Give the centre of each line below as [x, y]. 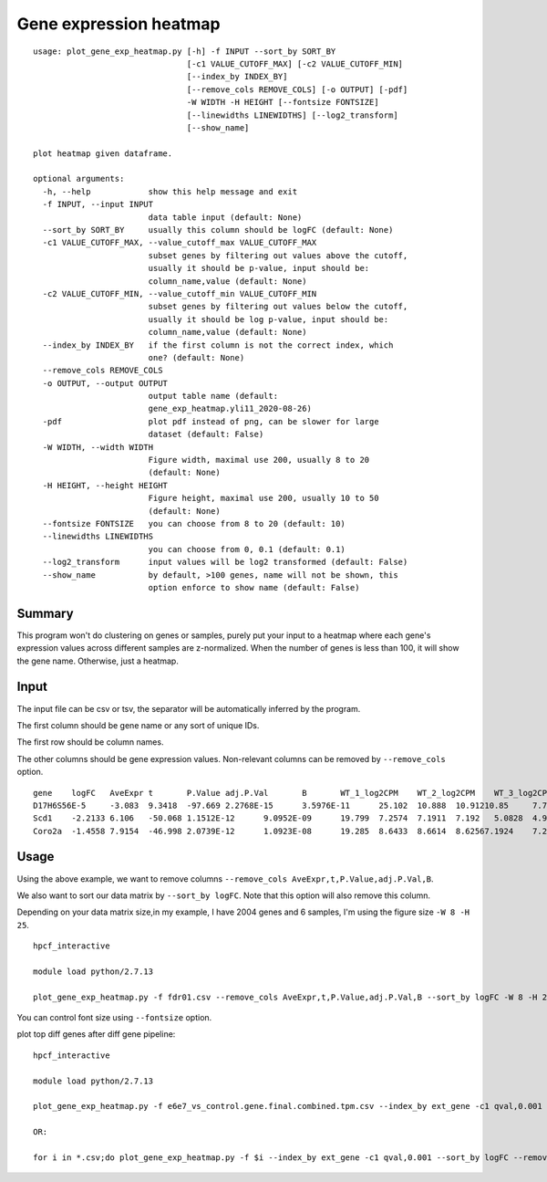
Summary [45, 613]
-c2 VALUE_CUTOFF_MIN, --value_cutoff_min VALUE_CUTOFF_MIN [180, 293]
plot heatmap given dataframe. [103, 153]
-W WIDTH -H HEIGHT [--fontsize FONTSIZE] [283, 102]
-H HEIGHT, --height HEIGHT [105, 485]
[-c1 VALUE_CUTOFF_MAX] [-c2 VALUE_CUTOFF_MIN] [295, 63]
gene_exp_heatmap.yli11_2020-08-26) [230, 409]
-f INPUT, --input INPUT [98, 204]
